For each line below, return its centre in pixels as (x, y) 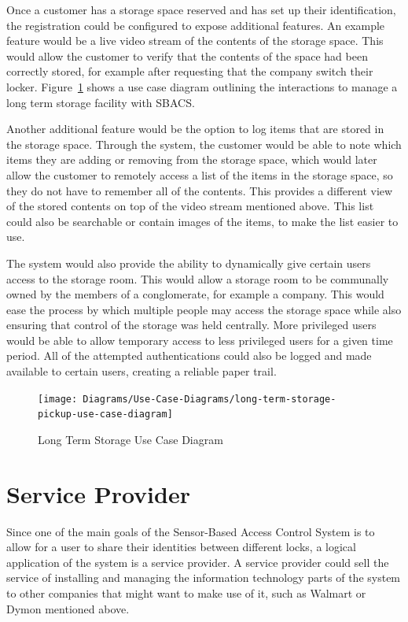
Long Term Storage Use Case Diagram (130, 439)
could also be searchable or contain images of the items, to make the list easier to (202, 221)
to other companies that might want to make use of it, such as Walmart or (186, 593)
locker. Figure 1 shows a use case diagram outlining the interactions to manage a (202, 86)
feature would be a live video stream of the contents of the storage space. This (195, 41)
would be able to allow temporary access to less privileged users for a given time (200, 340)
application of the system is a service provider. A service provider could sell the (198, 562)
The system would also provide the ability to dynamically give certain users (189, 263)
